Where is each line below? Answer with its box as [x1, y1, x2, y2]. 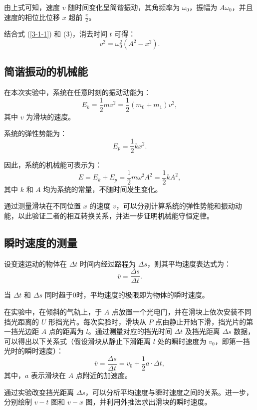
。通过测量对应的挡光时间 [88, 326, 172, 336]
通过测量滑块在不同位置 [4, 200, 81, 211]
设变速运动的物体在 [4, 258, 67, 268]
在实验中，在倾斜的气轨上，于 [4, 306, 102, 317]
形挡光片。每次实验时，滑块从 [48, 316, 146, 326]
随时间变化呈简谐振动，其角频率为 [68, 2, 180, 12]
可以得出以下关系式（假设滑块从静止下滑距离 [4, 335, 151, 346]
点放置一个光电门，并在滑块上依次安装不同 [111, 306, 252, 317]
